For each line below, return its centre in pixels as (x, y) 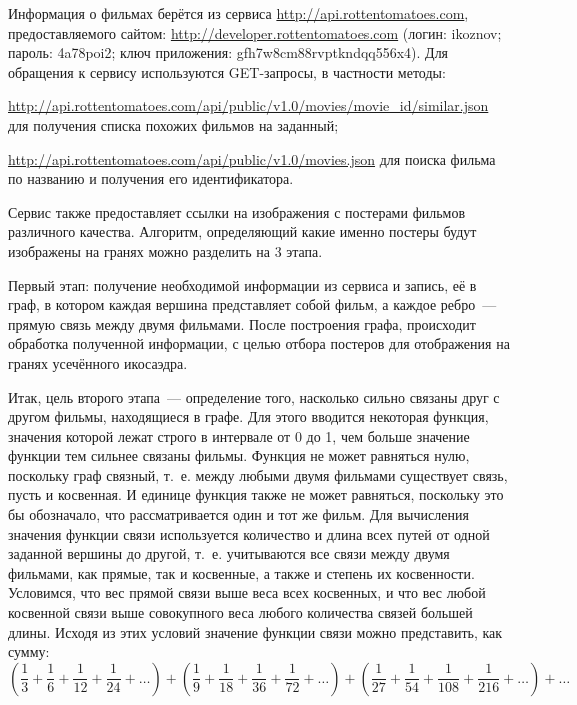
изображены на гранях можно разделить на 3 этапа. (165, 250)
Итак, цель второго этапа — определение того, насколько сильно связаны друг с (254, 396)
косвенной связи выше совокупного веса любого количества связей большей (240, 612)
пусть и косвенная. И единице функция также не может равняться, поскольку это (256, 494)
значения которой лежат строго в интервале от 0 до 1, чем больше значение (239, 435)
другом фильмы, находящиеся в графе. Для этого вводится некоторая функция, (248, 416)
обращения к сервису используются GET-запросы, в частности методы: (227, 71)
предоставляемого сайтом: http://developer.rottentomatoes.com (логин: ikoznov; (255, 32)
